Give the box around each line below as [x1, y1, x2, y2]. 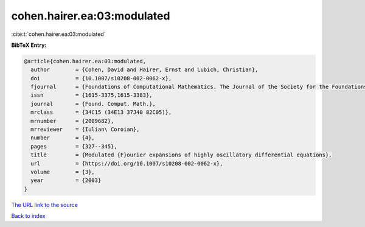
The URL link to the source [11, 201, 78, 208]
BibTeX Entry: [11, 41, 47, 49]
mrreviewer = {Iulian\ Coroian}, [30, 126, 140, 133]
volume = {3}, [30, 169, 96, 175]
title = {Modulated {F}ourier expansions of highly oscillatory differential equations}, [30, 152, 332, 158]
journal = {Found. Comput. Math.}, [30, 100, 156, 107]
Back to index [11, 212, 46, 220]
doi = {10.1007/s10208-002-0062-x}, [30, 75, 172, 82]
